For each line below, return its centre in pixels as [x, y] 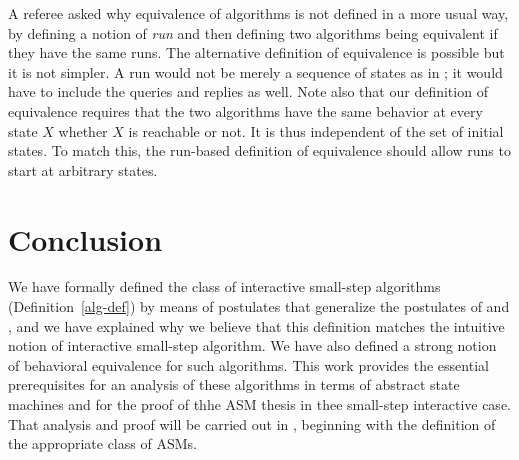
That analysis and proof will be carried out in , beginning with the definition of [252, 423]
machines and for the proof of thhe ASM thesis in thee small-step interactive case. [259, 404]
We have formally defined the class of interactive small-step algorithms [224, 286]
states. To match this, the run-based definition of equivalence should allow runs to [259, 150]
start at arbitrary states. [83, 169]
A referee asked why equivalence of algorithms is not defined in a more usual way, [258, 13]
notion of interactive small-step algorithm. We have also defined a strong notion [252, 345]
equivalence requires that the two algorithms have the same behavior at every [245, 110]
